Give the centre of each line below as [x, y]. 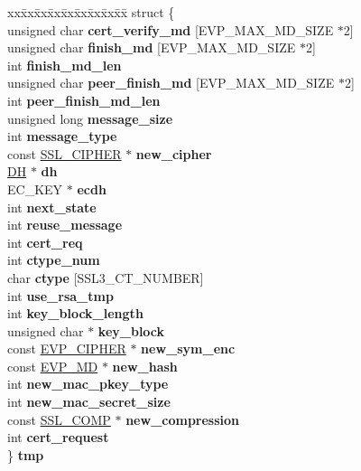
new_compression [183, 419]
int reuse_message [65, 225]
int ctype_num [54, 260]
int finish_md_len [65, 65]
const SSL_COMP [59, 419]
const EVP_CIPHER [67, 349]
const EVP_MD [53, 366]
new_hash [145, 366]
